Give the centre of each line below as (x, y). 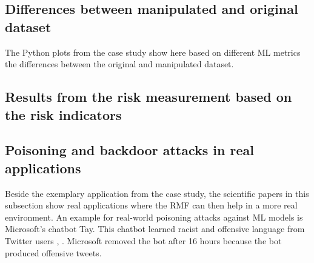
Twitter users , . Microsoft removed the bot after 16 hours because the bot (143, 240)
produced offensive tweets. (53, 252)
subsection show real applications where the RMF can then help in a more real (151, 205)
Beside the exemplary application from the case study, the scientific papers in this (157, 193)
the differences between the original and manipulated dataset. (119, 64)
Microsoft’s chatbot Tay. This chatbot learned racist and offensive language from (155, 229)
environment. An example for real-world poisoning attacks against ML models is (154, 217)
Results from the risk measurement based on (149, 97)
